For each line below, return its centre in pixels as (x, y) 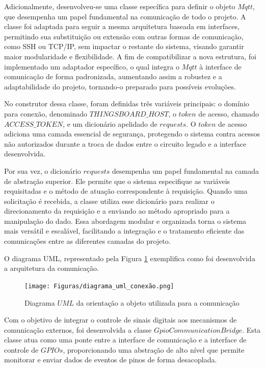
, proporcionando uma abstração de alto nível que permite (154, 349)
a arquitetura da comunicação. (51, 268)
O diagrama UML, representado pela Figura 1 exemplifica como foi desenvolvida (130, 258)
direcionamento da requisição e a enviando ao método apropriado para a (117, 211)
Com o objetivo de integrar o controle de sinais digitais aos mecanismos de (121, 320)
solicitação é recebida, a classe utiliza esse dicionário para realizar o (109, 201)
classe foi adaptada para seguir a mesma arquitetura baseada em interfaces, (122, 26)
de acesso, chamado (229, 113)
